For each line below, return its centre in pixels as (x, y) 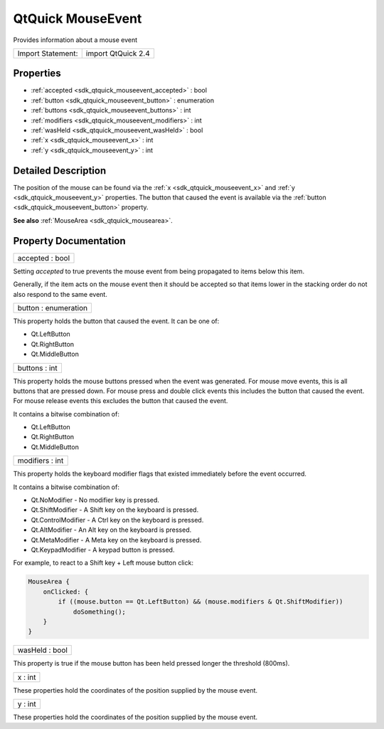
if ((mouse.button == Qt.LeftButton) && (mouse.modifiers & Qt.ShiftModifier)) (201, 602)
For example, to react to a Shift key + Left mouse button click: (103, 563)
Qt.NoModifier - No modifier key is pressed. (95, 500)
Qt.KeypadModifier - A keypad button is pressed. (103, 550)
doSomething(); (99, 612)
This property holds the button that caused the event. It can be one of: (116, 321)
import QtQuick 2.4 (118, 53)
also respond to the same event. (60, 294)
